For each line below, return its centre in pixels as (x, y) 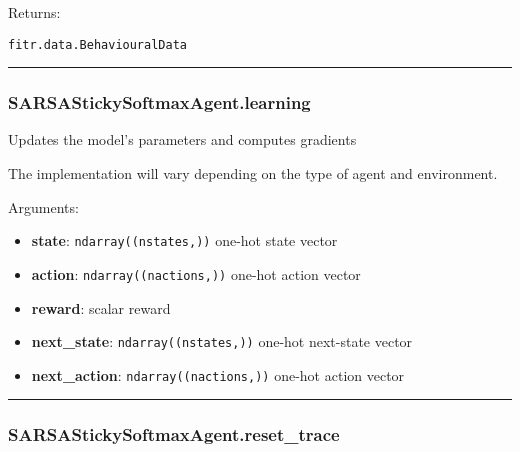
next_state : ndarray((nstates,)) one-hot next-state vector (222, 341)
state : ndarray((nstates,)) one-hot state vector (184, 240)
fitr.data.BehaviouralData (97, 44)
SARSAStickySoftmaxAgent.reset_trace (174, 434)
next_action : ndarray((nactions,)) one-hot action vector (218, 374)
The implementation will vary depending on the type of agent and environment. (253, 173)
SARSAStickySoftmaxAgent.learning (159, 102)
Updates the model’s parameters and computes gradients (182, 139)
